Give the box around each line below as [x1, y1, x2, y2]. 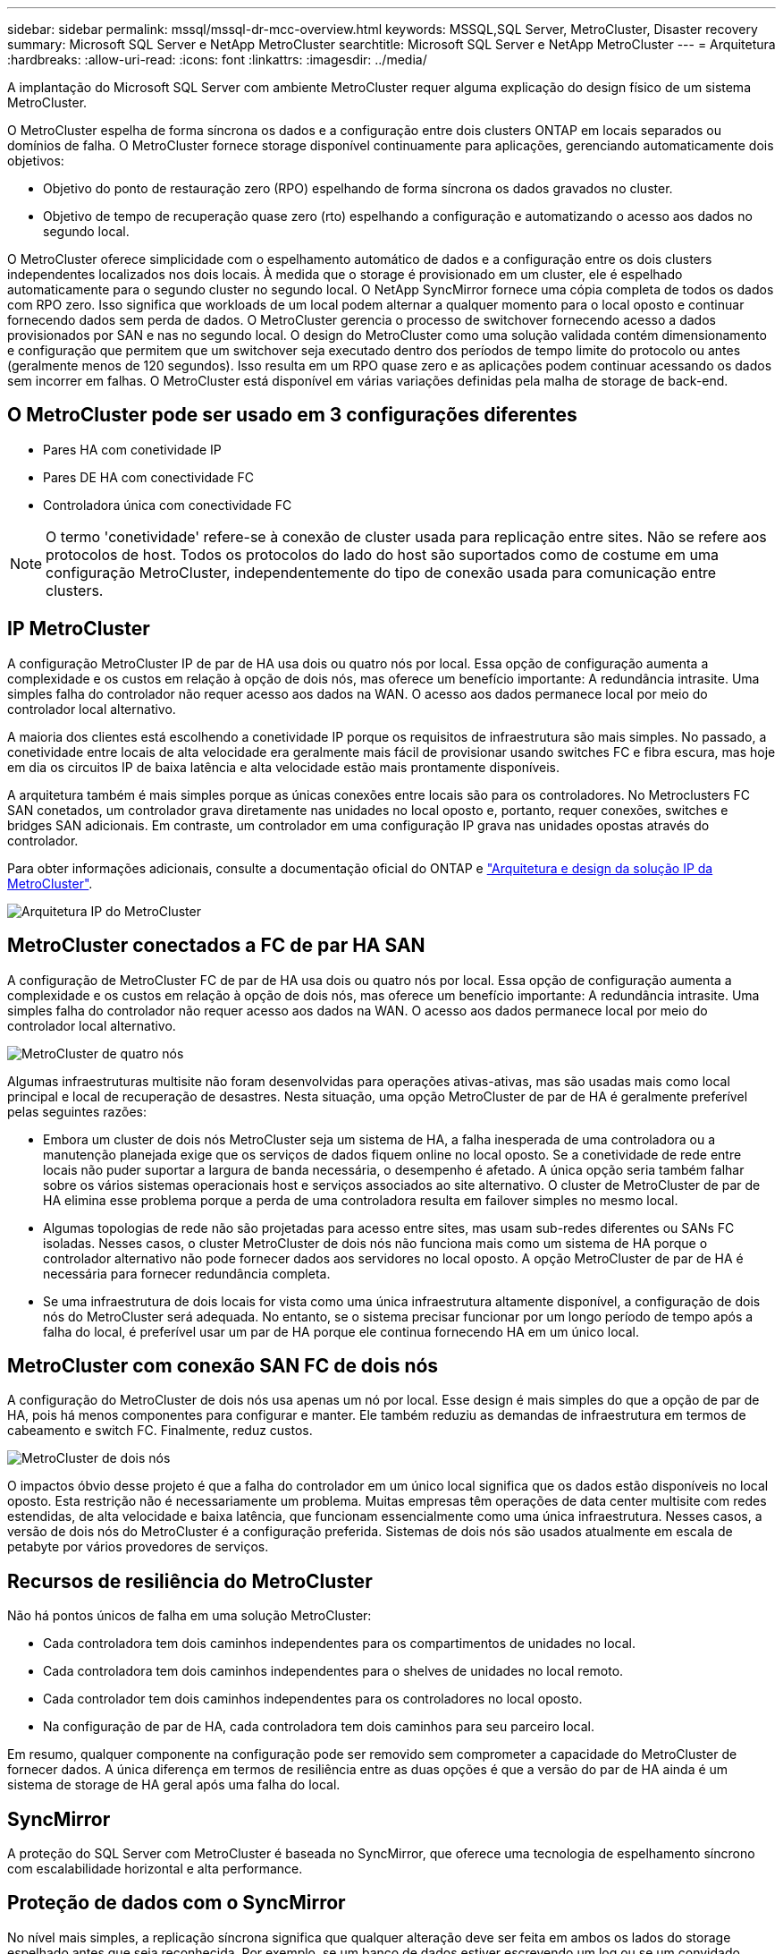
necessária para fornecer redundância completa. [43, 1265, 331, 1281]
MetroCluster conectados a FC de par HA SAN [7, 934, 425, 957]
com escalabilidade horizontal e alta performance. [7, 1861, 303, 1877]
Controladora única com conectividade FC [43, 497, 292, 513]
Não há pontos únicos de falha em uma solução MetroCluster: [7, 1608, 372, 1624]
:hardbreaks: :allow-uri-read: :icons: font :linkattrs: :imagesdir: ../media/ [7, 52, 427, 67]
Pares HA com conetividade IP [43, 441, 222, 457]
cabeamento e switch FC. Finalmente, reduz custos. [7, 1423, 313, 1439]
